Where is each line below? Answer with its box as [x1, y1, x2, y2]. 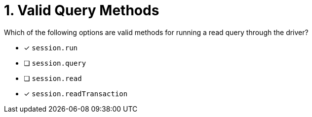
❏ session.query [24, 58, 86, 67]
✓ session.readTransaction [24, 89, 128, 98]
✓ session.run [24, 43, 78, 52]
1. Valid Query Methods [4, 2, 159, 19]
